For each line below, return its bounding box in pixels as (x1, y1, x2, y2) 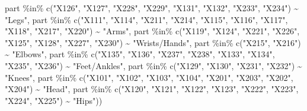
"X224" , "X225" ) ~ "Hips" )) (5, 94, 103, 106)
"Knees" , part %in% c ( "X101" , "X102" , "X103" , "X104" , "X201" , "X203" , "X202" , (5, 71, 293, 83)
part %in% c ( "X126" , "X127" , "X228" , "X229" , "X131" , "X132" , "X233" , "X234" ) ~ (5, 2, 299, 14)
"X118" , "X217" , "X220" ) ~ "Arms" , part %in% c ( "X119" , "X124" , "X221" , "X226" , (5, 25, 300, 37)
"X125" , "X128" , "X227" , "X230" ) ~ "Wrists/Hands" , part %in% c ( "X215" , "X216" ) (5, 36, 301, 48)
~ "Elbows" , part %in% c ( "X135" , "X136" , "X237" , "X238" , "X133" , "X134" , (5, 48, 275, 60)
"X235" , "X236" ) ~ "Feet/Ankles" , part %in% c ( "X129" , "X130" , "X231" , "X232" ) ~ (5, 59, 302, 71)
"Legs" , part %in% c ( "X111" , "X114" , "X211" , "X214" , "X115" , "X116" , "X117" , (5, 13, 288, 25)
